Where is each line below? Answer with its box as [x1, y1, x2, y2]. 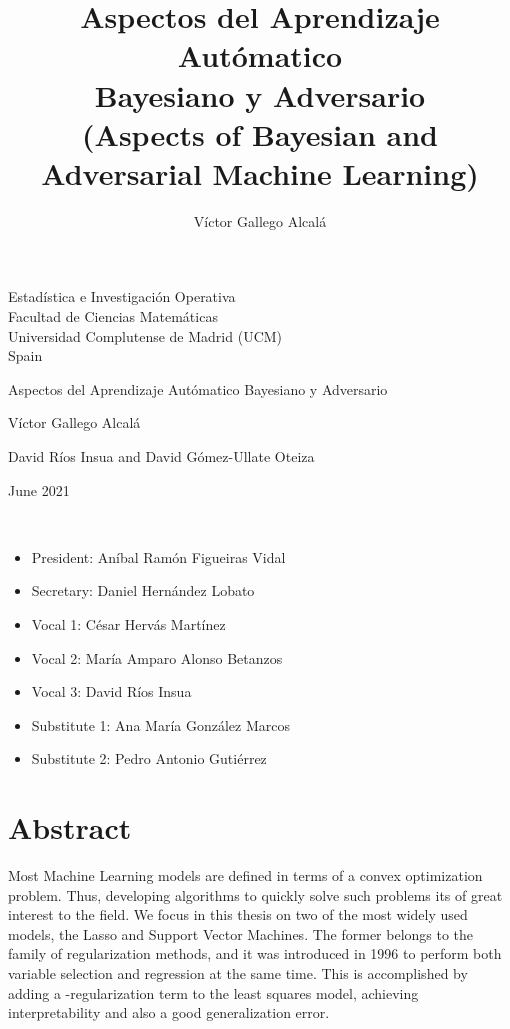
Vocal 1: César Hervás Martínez [31, 614, 226, 634]
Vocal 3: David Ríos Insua [31, 681, 192, 702]
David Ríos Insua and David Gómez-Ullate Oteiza [8, 446, 315, 467]
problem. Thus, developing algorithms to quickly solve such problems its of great [8, 884, 503, 905]
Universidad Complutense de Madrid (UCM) [8, 325, 283, 346]
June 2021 [8, 479, 70, 500]
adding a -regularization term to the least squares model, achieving [8, 982, 419, 1003]
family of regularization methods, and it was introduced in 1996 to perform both [8, 943, 502, 964]
